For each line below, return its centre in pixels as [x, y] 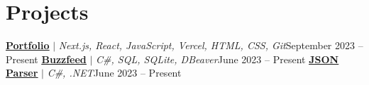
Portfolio [28, 45]
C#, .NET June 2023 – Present [114, 73]
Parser [22, 73]
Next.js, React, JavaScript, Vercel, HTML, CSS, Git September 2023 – [211, 45]
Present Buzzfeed [46, 59]
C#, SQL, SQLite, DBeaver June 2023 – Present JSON [217, 59]
